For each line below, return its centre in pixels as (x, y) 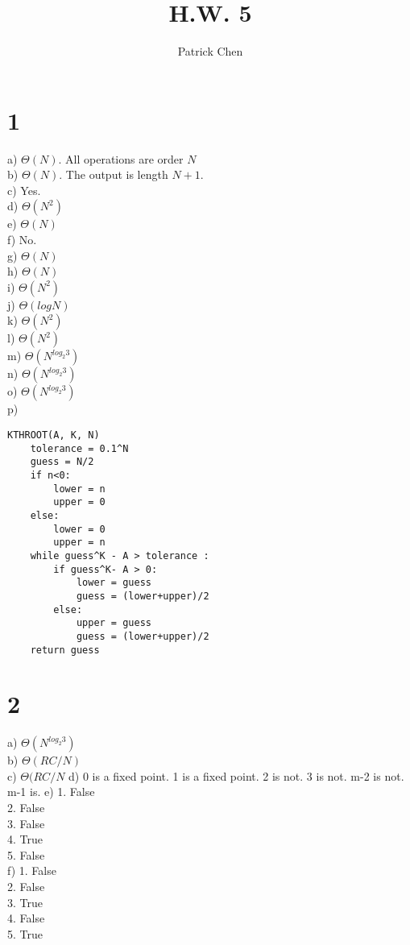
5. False (26, 854)
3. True (25, 902)
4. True (25, 839)
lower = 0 (79, 529)
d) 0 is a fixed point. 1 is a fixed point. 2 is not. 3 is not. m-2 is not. (236, 775)
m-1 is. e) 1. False (51, 792)
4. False (26, 918)
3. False (26, 823)
